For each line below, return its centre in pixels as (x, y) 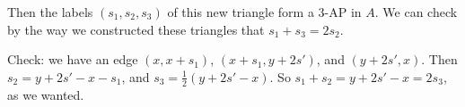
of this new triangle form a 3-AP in (264, 12)
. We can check (416, 12)
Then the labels (50, 12)
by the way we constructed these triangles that (136, 29)
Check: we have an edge (73, 59)
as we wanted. (46, 94)
